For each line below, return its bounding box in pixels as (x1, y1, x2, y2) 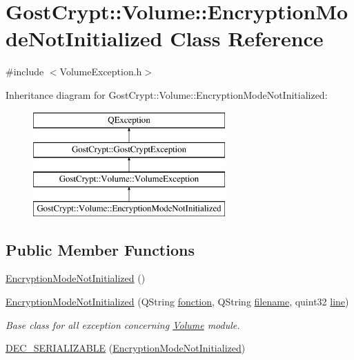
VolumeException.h (59, 64, 142, 79)
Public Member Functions (6, 238, 195, 260)
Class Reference (170, 24, 324, 53)
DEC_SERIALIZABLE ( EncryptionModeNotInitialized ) (6, 341, 246, 355)
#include (6, 64, 44, 79)
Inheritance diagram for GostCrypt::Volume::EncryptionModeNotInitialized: (6, 87, 328, 102)
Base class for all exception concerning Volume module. (6, 317, 240, 332)
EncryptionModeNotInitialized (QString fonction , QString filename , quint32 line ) (6, 294, 349, 309)
